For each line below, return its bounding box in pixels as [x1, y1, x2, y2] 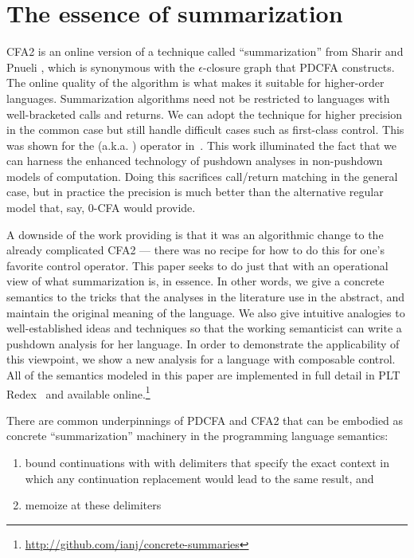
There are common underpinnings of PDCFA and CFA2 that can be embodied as [6, 411, 404, 428]
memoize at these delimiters [25, 497, 162, 513]
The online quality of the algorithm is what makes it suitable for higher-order [6, 74, 385, 91]
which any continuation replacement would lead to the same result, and [25, 470, 374, 486]
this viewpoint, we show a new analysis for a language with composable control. [6, 351, 396, 367]
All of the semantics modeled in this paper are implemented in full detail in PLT [6, 367, 400, 383]
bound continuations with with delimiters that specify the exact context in [25, 454, 390, 471]
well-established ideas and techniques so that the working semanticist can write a [6, 320, 402, 336]
